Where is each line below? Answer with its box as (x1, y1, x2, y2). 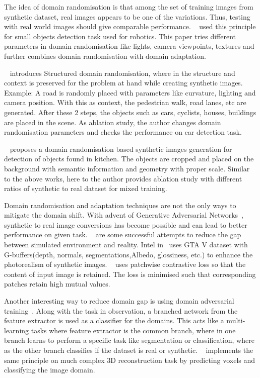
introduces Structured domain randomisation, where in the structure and (10, 67, 235, 78)
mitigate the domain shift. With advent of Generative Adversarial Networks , (4, 210, 243, 220)
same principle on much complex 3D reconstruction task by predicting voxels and (4, 354, 255, 365)
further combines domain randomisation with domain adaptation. (4, 50, 206, 61)
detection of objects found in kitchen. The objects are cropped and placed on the (4, 153, 254, 164)
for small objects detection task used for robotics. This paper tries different (4, 31, 236, 41)
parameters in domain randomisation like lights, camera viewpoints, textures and (4, 41, 254, 51)
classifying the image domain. (4, 364, 95, 375)
